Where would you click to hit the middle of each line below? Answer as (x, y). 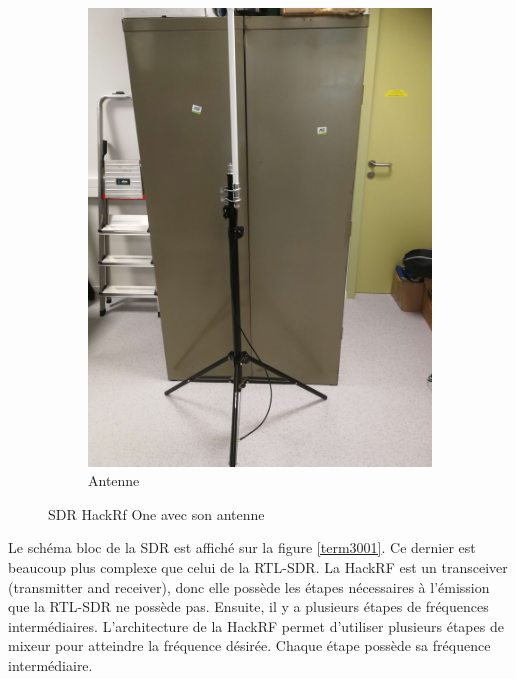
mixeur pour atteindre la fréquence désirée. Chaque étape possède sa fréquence (249, 645)
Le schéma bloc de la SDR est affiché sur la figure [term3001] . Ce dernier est (242, 547)
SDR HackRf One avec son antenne (156, 513)
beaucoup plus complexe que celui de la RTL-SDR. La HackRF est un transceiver (258, 567)
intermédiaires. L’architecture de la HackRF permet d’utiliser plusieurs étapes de (256, 625)
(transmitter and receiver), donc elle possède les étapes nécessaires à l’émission (249, 586)
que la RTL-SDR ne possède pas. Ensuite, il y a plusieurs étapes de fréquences (248, 606)
